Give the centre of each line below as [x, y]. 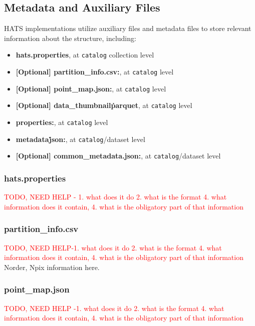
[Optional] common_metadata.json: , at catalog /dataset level [118, 156]
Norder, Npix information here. [52, 267]
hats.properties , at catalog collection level [85, 55]
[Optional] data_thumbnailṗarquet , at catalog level [104, 105]
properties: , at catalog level [62, 122]
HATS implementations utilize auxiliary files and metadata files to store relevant [128, 28]
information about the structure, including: [70, 38]
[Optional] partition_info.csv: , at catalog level [95, 72]
